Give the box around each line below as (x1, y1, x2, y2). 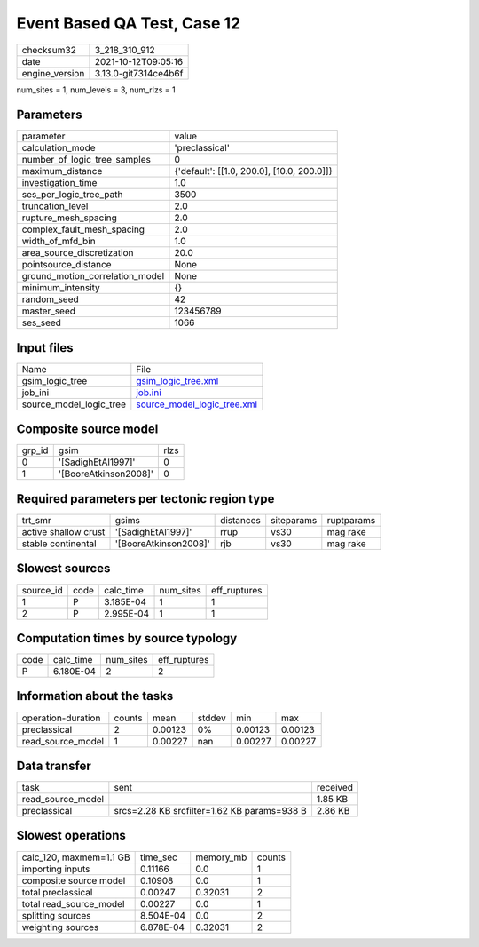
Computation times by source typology (16, 631, 238, 646)
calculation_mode (21, 142, 97, 155)
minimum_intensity (21, 282, 101, 294)
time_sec (139, 851, 177, 863)
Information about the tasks (16, 688, 174, 704)
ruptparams (326, 514, 376, 526)
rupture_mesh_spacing (21, 211, 117, 224)
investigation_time (21, 177, 98, 189)
